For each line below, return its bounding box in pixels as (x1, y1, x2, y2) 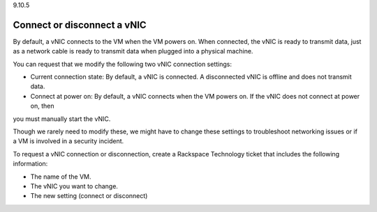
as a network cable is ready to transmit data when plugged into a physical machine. (13, 47, 253, 56)
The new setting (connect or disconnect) (30, 192, 148, 200)
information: (13, 160, 48, 168)
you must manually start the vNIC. (13, 115, 111, 123)
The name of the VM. (30, 172, 91, 181)
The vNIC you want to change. (30, 181, 119, 190)
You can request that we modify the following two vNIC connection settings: (13, 60, 232, 68)
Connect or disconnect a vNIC (13, 19, 147, 31)
